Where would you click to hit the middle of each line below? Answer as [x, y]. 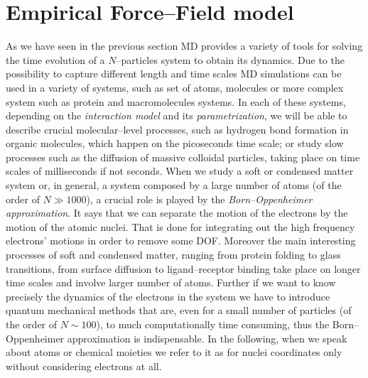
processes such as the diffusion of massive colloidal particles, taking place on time [183, 157]
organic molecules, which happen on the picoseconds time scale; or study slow [175, 143]
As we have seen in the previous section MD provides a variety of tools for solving [184, 46]
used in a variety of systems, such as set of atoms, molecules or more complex [175, 87]
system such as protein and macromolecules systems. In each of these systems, [176, 101]
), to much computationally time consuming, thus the [213, 324]
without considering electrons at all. [84, 366]
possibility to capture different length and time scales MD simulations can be [174, 74]
